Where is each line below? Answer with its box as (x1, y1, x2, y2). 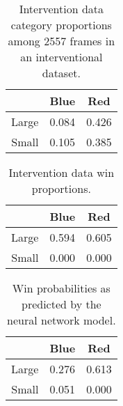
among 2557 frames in (8, 33, 115, 49)
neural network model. (7, 312, 116, 328)
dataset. (42, 65, 81, 81)
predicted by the (21, 296, 101, 312)
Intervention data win (8, 164, 115, 180)
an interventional (20, 49, 103, 65)
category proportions (10, 17, 112, 33)
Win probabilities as (12, 280, 110, 296)
